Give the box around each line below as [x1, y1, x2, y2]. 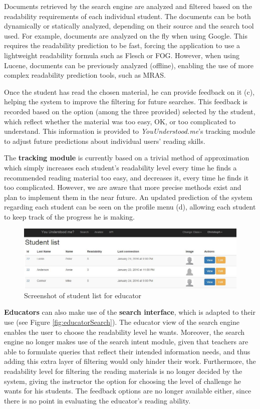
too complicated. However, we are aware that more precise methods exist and [4, 182, 241, 192]
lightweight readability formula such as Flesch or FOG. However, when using [4, 50, 239, 60]
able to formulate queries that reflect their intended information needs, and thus [4, 346, 250, 356]
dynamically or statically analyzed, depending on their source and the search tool [4, 21, 254, 31]
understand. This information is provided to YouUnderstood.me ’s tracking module [4, 126, 255, 136]
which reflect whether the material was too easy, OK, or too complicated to [4, 116, 236, 126]
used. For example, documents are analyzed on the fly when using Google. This [4, 30, 248, 41]
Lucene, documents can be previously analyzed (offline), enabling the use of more [4, 60, 253, 70]
